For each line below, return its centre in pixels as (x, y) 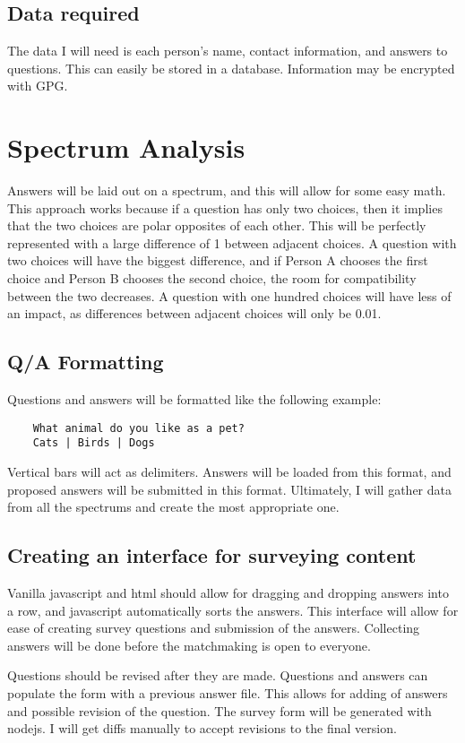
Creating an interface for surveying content (212, 555)
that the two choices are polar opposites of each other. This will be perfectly (217, 225)
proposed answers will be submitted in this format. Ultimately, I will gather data (230, 489)
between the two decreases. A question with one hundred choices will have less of (229, 295)
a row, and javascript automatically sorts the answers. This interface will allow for (233, 610)
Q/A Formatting (86, 362)
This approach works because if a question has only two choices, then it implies (225, 207)
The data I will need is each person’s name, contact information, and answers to (228, 51)
